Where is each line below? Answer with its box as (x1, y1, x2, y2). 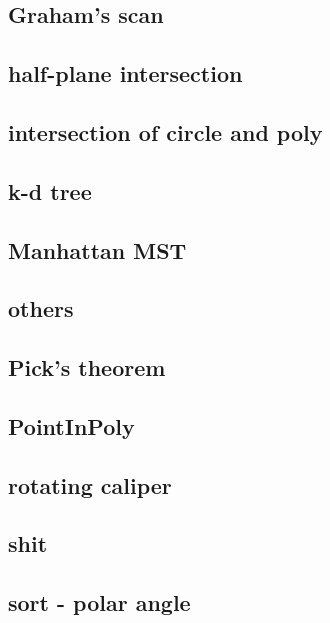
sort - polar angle (8, 587, 191, 618)
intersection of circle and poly (8, 116, 323, 147)
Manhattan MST (8, 234, 187, 265)
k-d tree (8, 175, 92, 206)
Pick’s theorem (8, 352, 166, 383)
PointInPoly (8, 410, 135, 441)
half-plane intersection (8, 58, 243, 89)
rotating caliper (8, 469, 172, 500)
